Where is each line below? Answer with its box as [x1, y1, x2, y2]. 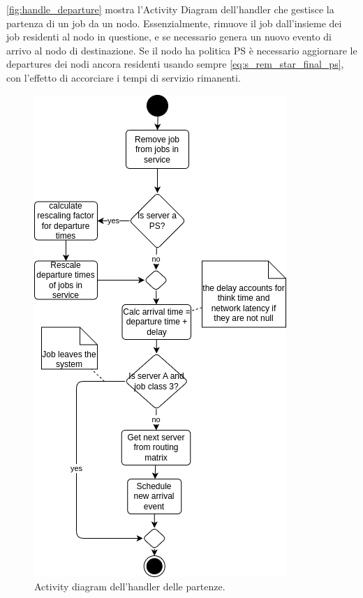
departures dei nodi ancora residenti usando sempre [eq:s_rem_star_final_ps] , [6, 57, 344, 71]
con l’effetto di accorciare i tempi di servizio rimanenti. [6, 70, 241, 84]
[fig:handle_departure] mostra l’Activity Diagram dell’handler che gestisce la [6, 2, 334, 16]
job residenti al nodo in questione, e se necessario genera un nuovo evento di [6, 29, 332, 44]
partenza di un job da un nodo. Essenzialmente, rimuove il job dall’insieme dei [6, 15, 342, 30]
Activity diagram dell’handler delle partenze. [34, 579, 225, 594]
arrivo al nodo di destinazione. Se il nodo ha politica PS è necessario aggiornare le [6, 43, 357, 57]
